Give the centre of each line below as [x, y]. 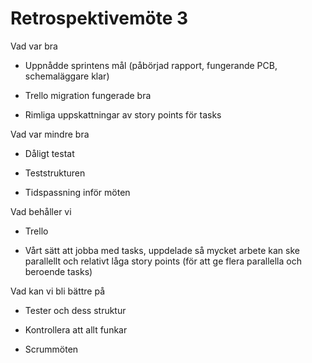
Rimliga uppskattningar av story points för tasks [123, 114]
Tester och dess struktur [75, 310]
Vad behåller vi [41, 211]
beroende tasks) [58, 271]
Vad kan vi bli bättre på [57, 291]
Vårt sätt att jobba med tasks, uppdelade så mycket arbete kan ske [162, 250]
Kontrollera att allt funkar [76, 329]
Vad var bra [34, 46]
